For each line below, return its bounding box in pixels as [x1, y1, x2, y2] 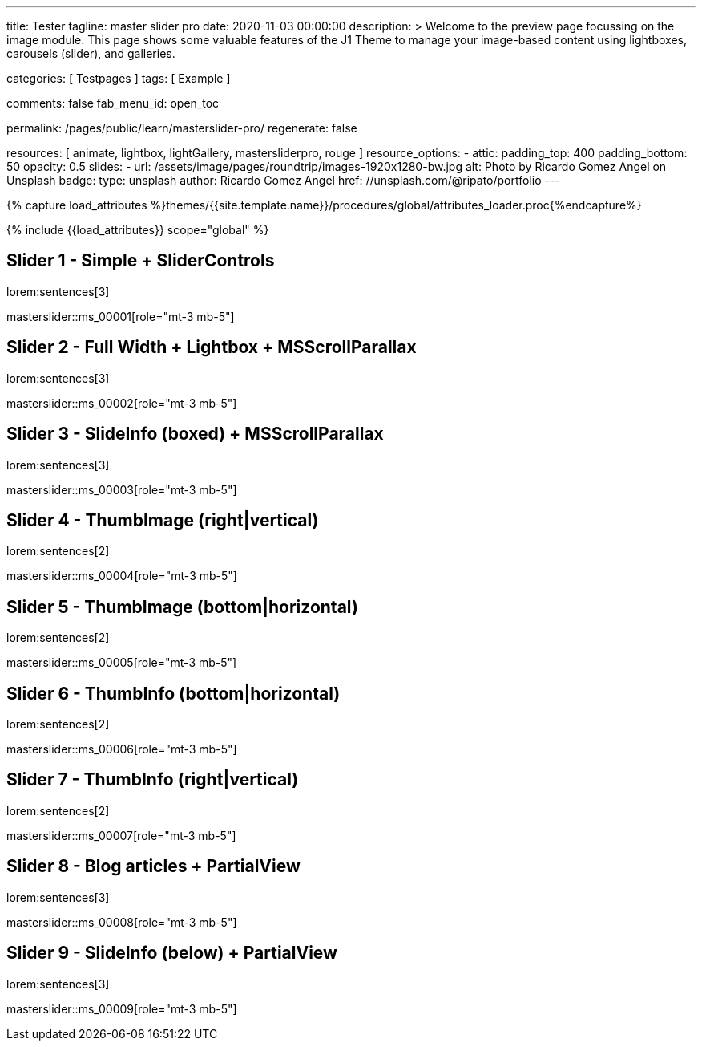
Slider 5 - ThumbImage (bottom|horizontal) [6, 596, 358, 617]
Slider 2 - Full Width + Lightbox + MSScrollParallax [6, 337, 417, 358]
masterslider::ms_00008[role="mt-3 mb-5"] [6, 915, 237, 929]
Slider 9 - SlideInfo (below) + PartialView [6, 943, 337, 964]
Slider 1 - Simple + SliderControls [6, 250, 275, 271]
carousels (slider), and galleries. [6, 47, 175, 60]
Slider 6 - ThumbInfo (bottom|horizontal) [6, 683, 341, 704]
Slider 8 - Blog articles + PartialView [6, 856, 301, 877]
